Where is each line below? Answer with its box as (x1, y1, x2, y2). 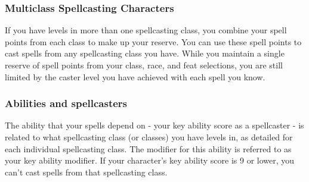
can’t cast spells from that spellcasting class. (5, 165, 168, 178)
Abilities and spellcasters (5, 96, 127, 111)
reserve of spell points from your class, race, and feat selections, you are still (5, 59, 283, 71)
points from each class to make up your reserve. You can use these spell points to (5, 35, 302, 48)
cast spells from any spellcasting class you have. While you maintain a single (5, 47, 285, 59)
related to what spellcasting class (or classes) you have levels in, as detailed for (5, 131, 293, 143)
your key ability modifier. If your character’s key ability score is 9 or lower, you (5, 154, 295, 167)
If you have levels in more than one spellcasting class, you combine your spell (5, 24, 287, 36)
